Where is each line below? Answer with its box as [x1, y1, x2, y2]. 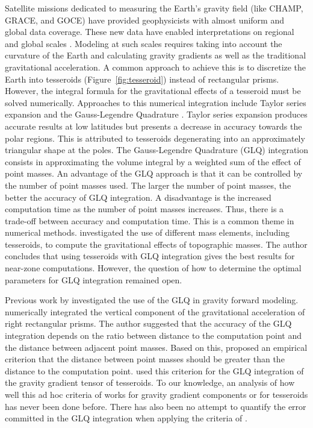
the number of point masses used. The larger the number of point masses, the [5, 178, 291, 191]
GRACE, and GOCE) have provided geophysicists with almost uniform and [5, 13, 284, 26]
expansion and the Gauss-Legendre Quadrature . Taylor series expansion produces [5, 108, 308, 121]
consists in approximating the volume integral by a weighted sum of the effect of [5, 155, 301, 168]
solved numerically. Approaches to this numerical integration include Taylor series [5, 96, 306, 109]
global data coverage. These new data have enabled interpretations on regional [5, 25, 294, 38]
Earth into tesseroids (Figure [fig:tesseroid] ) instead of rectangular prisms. [5, 72, 279, 85]
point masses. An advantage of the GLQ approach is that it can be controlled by [5, 167, 303, 180]
